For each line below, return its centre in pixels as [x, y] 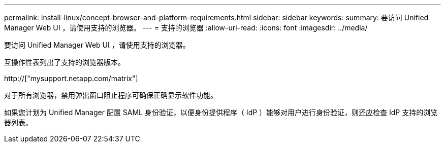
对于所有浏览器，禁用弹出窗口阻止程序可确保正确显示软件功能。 [111, 95]
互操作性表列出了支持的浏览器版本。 [65, 62]
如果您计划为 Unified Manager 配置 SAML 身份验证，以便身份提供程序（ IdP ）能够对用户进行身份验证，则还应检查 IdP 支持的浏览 [221, 112]
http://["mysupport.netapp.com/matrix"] [71, 78]
